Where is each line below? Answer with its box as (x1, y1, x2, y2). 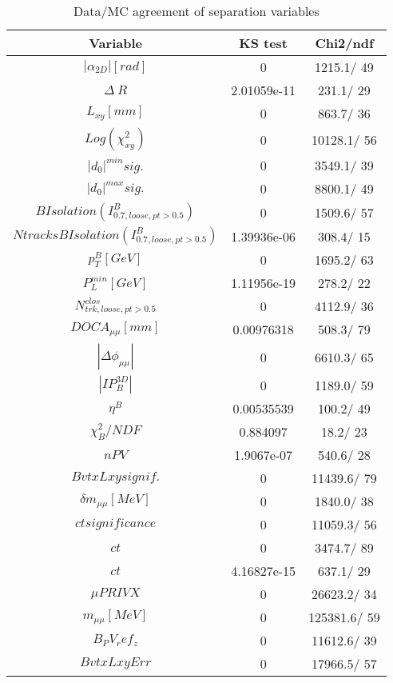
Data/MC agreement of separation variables (73, 2, 320, 20)
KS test (239, 34, 288, 52)
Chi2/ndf (315, 34, 374, 52)
